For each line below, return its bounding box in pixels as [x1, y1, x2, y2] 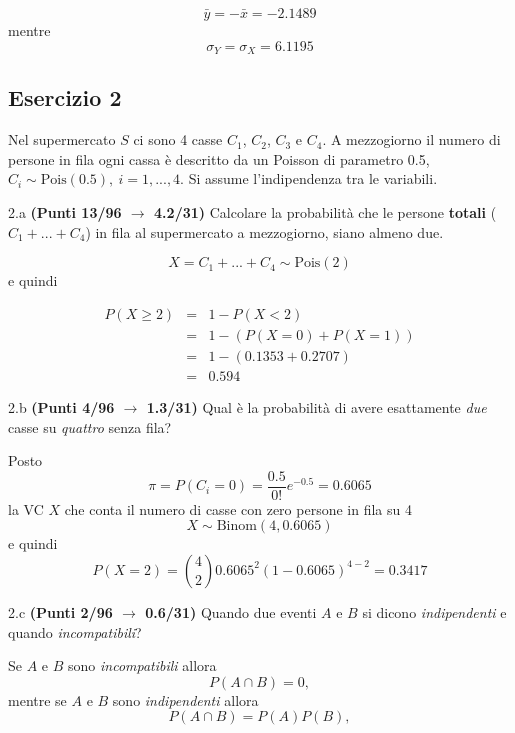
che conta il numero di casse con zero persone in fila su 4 [64, 498, 412, 519]
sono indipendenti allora [112, 689, 259, 710]
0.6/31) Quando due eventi [145, 601, 317, 622]
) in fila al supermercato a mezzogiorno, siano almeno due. [85, 221, 444, 242]
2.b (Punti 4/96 [8, 396, 115, 417]
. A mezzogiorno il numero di [322, 129, 501, 150]
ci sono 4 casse [133, 129, 223, 150]
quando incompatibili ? [8, 621, 142, 642]
